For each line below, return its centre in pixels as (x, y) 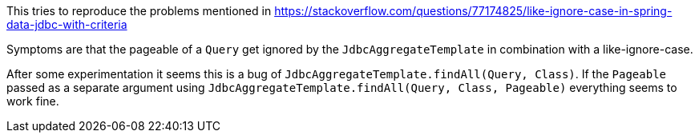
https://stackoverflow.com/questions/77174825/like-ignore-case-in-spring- (473, 11)
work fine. (33, 101)
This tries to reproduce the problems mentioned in (139, 11)
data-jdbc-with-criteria (67, 24)
